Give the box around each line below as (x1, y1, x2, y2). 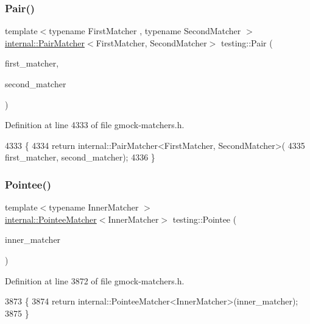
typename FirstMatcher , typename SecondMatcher (49, 24, 241, 37)
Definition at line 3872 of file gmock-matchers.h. (5, 274, 185, 287)
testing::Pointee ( (172, 212, 237, 225)
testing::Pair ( (221, 36, 273, 49)
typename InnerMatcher (49, 201, 139, 214)
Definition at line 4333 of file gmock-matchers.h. (5, 118, 185, 131)
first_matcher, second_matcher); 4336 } (5, 151, 155, 164)
